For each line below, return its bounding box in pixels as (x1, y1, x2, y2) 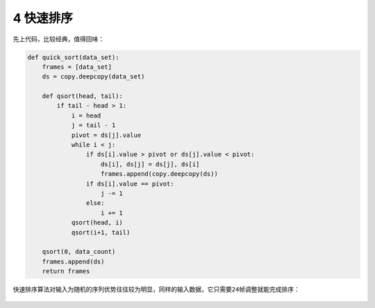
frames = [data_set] (42, 63, 112, 71)
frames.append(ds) (42, 257, 105, 266)
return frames (42, 268, 90, 275)
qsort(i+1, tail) (71, 228, 131, 236)
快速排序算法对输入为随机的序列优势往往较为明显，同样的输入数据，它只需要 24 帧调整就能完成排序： (12, 285, 300, 293)
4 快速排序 (12, 10, 73, 26)
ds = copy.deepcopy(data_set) (42, 73, 145, 81)
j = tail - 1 (71, 122, 116, 129)
